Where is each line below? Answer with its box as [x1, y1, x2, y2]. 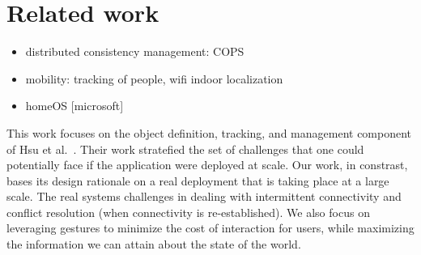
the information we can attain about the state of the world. [6, 236, 301, 253]
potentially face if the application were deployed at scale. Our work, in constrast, [6, 156, 408, 173]
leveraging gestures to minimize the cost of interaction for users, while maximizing [6, 219, 415, 236]
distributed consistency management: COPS [25, 43, 245, 60]
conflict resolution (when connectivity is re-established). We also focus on [6, 203, 370, 220]
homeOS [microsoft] [25, 97, 124, 114]
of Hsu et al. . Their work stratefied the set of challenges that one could [6, 140, 364, 157]
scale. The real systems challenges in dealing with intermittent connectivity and [6, 188, 402, 205]
